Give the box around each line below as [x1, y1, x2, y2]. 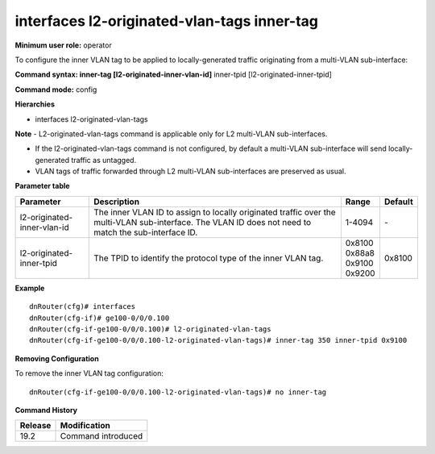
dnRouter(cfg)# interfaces [29, 302, 136, 311]
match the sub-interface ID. [93, 227, 198, 238]
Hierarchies [14, 99, 56, 109]
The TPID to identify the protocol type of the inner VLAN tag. [93, 252, 324, 264]
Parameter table [14, 181, 70, 191]
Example [14, 283, 45, 293]
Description [93, 196, 140, 207]
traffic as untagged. [71, 155, 137, 165]
